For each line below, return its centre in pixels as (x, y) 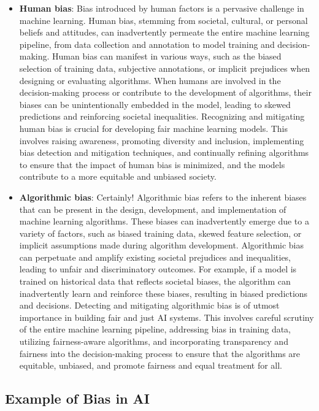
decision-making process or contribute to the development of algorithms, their (165, 92)
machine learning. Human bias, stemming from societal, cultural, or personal (163, 20)
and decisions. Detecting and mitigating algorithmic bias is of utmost (149, 305)
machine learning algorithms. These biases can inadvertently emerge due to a (164, 221)
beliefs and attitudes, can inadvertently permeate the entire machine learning (164, 32)
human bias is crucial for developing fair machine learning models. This (154, 128)
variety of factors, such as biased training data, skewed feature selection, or (160, 233)
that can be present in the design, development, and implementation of (153, 209)
